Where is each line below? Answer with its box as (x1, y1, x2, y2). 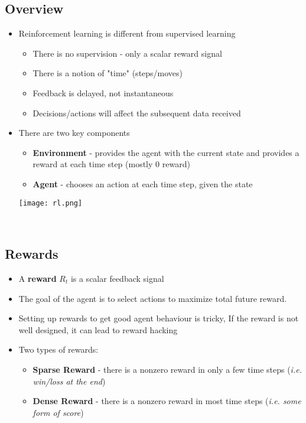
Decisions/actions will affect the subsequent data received (32, 106, 241, 119)
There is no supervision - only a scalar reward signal (32, 47, 222, 59)
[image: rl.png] (18, 199, 83, 207)
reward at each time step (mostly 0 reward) (32, 158, 190, 170)
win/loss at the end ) (32, 375, 106, 387)
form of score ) (32, 406, 84, 418)
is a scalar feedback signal (70, 272, 164, 284)
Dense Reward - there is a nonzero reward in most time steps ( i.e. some (32, 395, 301, 407)
